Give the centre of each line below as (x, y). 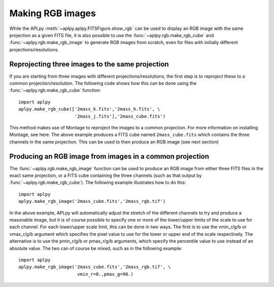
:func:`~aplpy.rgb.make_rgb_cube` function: (55, 90)
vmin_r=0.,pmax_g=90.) (105, 274)
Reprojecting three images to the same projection (89, 64)
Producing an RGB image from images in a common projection (109, 156)
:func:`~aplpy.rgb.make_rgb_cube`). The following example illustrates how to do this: (98, 183)
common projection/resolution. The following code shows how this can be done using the (103, 83)
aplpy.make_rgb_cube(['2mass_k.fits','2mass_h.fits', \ (89, 109)
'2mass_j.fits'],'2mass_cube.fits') (120, 116)
